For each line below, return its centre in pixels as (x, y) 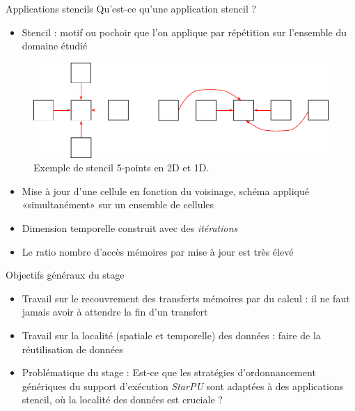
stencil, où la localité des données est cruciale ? (122, 400)
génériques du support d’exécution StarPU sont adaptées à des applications (183, 386)
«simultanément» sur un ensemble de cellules (118, 204)
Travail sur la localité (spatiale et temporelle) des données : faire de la (171, 335)
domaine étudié (55, 46)
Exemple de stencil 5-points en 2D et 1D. (121, 168)
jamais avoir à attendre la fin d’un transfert (115, 312)
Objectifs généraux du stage (65, 275)
